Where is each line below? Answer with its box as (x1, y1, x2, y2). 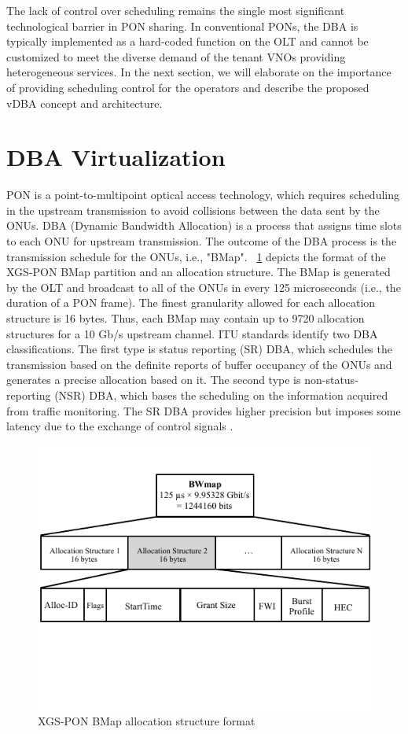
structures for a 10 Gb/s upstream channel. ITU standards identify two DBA (6, 325, 378, 341)
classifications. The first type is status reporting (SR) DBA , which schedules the (6, 341, 392, 357)
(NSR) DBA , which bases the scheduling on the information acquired (54, 387, 388, 403)
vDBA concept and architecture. (6, 94, 163, 111)
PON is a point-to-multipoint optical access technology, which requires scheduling (6, 186, 400, 203)
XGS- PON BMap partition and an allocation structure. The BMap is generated (6, 264, 391, 280)
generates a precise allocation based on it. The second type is (6, 371, 301, 388)
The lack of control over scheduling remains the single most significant (6, 2, 345, 18)
